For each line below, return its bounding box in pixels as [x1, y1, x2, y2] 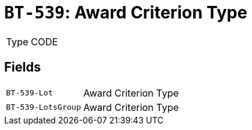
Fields [4, 60, 41, 75]
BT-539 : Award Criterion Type [4, 2, 248, 23]
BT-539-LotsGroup [6, 103, 81, 112]
